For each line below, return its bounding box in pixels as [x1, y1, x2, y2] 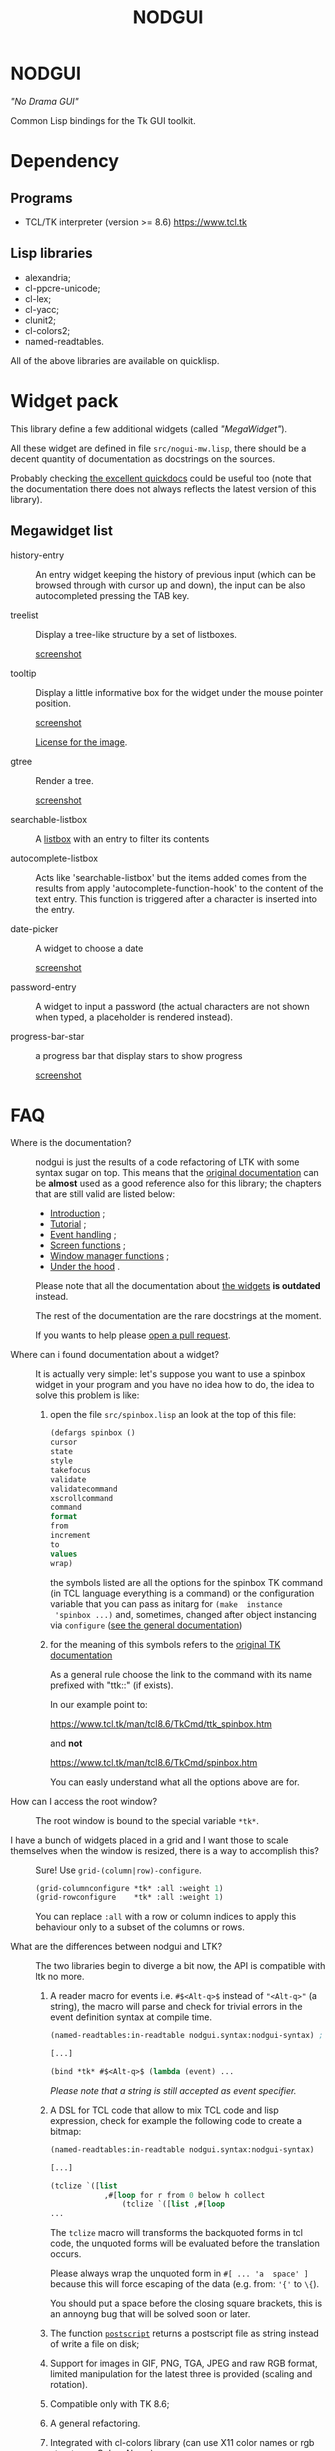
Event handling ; [49, 1229, 117, 1241]
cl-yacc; [24, 303, 60, 315]
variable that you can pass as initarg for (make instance [49, 1597, 283, 1610]
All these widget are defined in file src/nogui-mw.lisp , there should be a [10, 442, 307, 454]
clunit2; [24, 314, 57, 326]
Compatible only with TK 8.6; [49, 2398, 170, 2410]
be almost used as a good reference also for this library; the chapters [35, 1177, 322, 1190]
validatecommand [49, 1484, 118, 1494]
